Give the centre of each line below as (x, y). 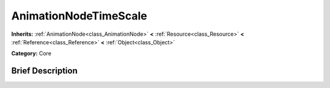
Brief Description (44, 71)
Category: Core (31, 53)
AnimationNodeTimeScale (79, 16)
